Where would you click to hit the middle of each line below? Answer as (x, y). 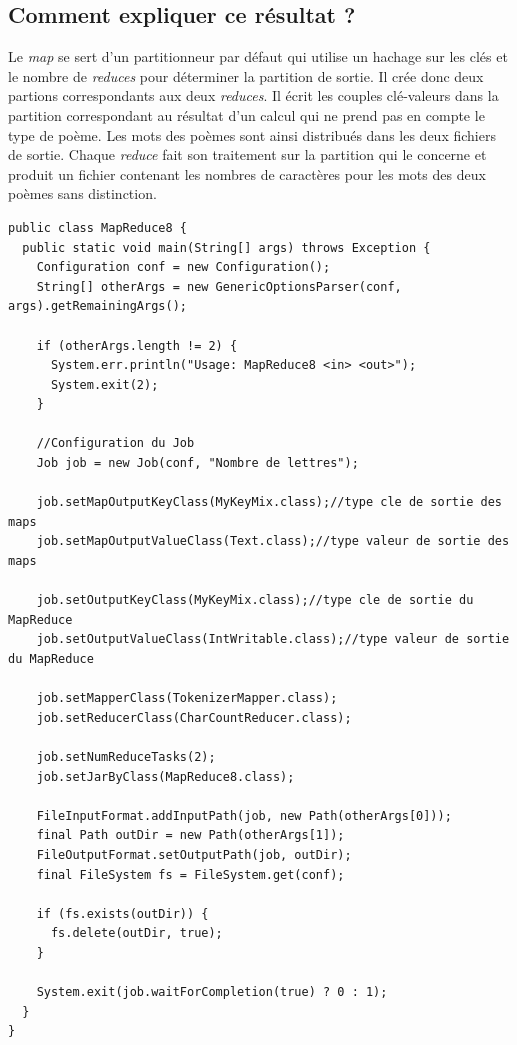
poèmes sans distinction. (82, 193)
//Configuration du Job (115, 443)
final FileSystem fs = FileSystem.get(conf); (190, 874)
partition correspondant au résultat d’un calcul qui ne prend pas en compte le (246, 114)
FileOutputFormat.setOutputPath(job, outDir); (194, 854)
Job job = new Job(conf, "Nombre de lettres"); (197, 463)
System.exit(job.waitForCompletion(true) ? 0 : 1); (212, 992)
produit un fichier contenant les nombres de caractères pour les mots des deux (247, 173)
